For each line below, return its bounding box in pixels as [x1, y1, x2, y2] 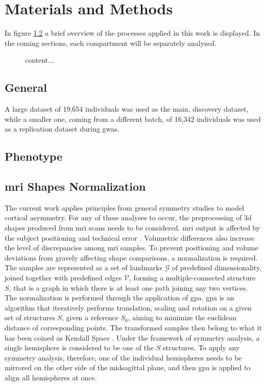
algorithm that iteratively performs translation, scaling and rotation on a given [5, 302, 252, 313]
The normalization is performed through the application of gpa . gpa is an [5, 292, 234, 303]
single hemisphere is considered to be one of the [5, 342, 154, 353]
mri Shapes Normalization [5, 178, 146, 194]
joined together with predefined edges [5, 272, 122, 283]
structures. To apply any [162, 342, 240, 353]
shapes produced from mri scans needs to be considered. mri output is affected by [5, 222, 260, 233]
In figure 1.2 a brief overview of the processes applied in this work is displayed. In [5, 28, 260, 38]
